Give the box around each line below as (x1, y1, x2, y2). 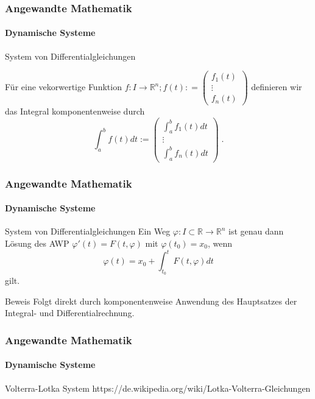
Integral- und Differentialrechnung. (5, 306, 135, 319)
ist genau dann (228, 225, 284, 238)
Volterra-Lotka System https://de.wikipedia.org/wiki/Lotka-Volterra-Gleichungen (5, 381, 311, 394)
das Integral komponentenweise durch (5, 105, 145, 118)
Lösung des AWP (5, 236, 69, 249)
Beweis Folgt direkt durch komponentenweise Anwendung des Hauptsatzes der (5, 294, 297, 307)
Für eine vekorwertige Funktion (5, 80, 122, 93)
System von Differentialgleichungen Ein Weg (5, 225, 171, 238)
